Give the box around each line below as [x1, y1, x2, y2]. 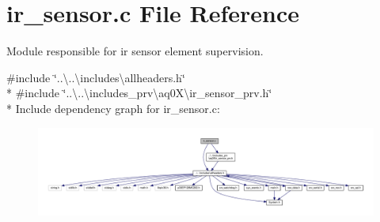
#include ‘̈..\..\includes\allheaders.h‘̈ [6, 69, 185, 85]
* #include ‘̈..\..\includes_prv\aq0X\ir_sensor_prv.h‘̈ [6, 85, 272, 101]
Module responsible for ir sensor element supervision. [6, 43, 264, 59]
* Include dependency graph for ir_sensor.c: [6, 100, 220, 116]
